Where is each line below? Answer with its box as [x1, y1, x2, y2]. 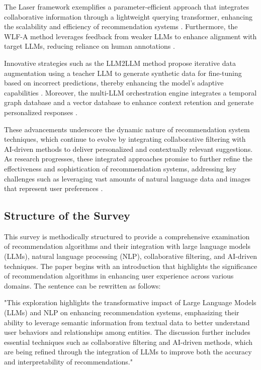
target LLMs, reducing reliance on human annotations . [4, 41, 175, 51]
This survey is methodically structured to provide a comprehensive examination [4, 231, 250, 241]
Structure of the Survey [4, 208, 130, 223]
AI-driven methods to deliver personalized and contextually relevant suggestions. [4, 143, 253, 154]
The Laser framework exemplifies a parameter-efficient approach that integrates [4, 2, 249, 12]
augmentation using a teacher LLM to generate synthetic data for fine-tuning [4, 67, 242, 78]
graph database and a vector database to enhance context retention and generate [4, 97, 254, 108]
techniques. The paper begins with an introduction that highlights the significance [4, 260, 257, 271]
